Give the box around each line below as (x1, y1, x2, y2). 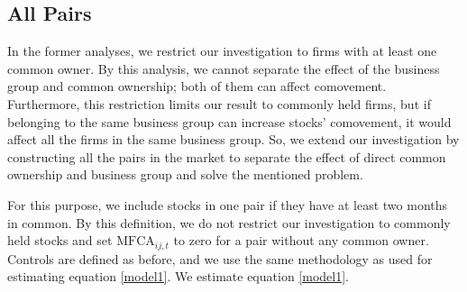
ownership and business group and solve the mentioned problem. (7, 165, 363, 184)
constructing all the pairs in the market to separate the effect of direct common (7, 147, 446, 166)
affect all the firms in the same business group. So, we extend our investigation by (7, 130, 460, 149)
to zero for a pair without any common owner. (173, 231, 429, 250)
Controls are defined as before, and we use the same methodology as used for (7, 249, 433, 268)
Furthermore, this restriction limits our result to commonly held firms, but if (7, 94, 431, 113)
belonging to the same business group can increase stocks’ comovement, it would (7, 112, 452, 131)
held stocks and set (7, 231, 113, 250)
